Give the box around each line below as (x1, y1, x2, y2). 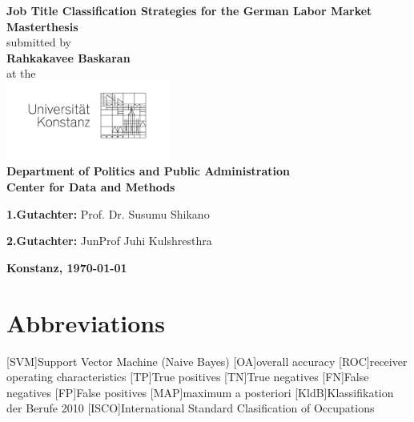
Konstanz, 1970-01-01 (6, 259, 127, 275)
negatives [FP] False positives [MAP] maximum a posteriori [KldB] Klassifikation (6, 384, 394, 400)
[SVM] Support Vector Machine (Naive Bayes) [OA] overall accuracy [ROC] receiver (6, 352, 408, 369)
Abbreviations (6, 306, 165, 339)
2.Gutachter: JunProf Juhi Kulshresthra (6, 232, 212, 249)
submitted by (6, 34, 71, 50)
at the (6, 65, 36, 82)
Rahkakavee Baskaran (6, 49, 131, 66)
